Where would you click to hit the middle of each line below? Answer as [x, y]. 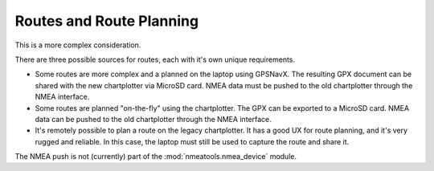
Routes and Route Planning [107, 21]
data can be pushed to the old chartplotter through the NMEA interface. [154, 119]
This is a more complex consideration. [78, 45]
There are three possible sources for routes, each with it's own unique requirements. [155, 59]
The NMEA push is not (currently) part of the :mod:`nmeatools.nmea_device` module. [156, 157]
